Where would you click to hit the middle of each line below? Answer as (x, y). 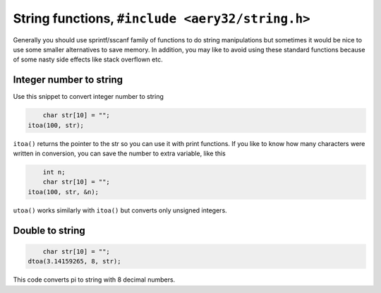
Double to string (49, 231)
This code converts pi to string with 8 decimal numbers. (94, 280)
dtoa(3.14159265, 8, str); (74, 262)
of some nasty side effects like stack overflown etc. (88, 59)
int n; (54, 172)
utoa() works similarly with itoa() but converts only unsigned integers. (120, 210)
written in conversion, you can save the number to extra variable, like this (119, 153)
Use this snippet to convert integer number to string (88, 97)
